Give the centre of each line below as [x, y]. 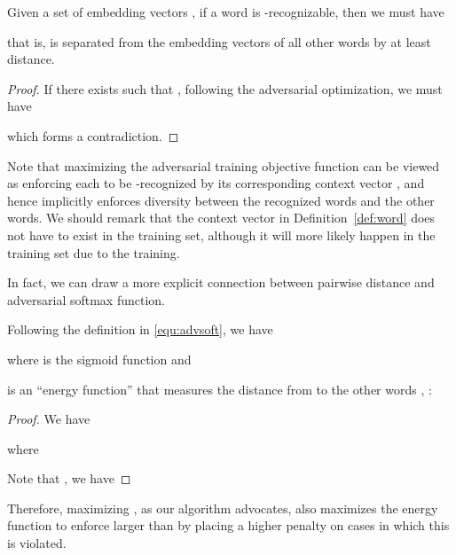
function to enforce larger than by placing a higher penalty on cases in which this [228, 525]
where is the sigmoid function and [99, 359]
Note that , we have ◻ [69, 478]
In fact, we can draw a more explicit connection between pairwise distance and [221, 282]
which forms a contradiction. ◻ [93, 135]
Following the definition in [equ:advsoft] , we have [140, 329]
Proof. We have [49, 419]
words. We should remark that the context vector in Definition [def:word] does [221, 218]
